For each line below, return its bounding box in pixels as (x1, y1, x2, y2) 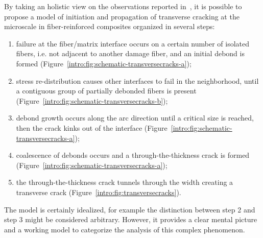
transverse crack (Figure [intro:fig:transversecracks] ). (16, 186, 181, 197)
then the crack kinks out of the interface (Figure (16, 122, 168, 133)
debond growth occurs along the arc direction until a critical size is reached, (16, 112, 254, 123)
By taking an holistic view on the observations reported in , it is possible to (4, 1, 242, 11)
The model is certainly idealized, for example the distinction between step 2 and (4, 204, 255, 215)
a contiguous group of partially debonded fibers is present (16, 85, 197, 96)
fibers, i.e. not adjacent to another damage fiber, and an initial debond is (16, 48, 245, 59)
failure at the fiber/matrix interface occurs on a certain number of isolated (16, 38, 250, 49)
